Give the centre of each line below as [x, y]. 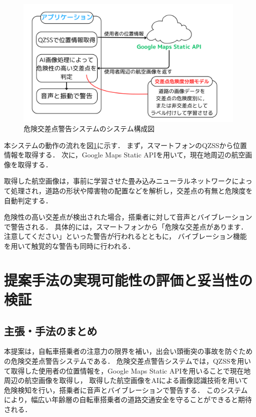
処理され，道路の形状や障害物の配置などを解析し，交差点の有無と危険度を [131, 191]
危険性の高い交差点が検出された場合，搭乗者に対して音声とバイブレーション [128, 217]
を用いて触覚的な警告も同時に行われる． [69, 246]
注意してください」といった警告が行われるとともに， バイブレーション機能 [126, 236]
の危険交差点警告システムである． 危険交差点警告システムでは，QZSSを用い [128, 360]
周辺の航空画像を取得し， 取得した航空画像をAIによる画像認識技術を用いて [126, 380]
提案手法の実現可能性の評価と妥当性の [128, 280]
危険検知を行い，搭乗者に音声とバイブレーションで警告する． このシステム [126, 390]
